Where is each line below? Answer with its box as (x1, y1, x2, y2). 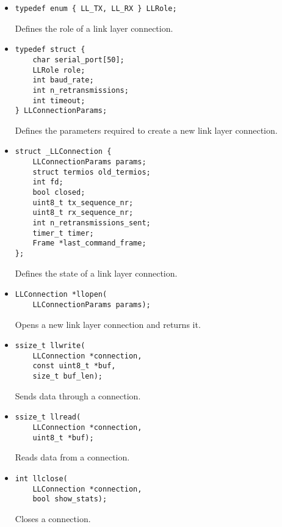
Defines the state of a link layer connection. (15, 266, 178, 279)
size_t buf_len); (32, 372, 103, 381)
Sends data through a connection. (15, 389, 141, 402)
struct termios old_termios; (32, 167, 151, 176)
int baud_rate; (32, 76, 94, 85)
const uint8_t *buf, (32, 362, 116, 371)
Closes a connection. (15, 512, 91, 525)
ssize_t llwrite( (15, 341, 85, 351)
